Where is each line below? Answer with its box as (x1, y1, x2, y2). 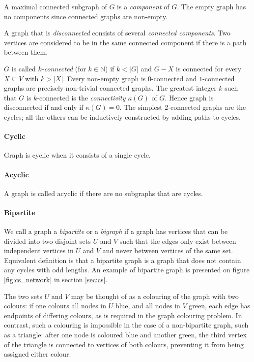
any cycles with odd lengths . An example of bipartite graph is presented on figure (4, 264, 250, 275)
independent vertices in (4, 245, 74, 256)
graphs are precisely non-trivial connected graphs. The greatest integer (4, 83, 217, 93)
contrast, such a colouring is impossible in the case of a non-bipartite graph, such (4, 320, 249, 330)
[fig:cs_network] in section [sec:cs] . (4, 274, 108, 285)
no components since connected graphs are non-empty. (4, 11, 168, 21)
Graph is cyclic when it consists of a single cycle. (4, 150, 151, 160)
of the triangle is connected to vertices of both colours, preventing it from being (4, 339, 244, 349)
